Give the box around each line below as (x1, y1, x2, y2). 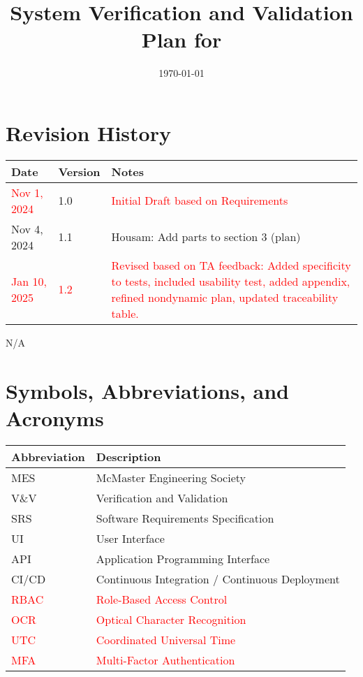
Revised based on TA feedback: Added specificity (111, 256, 351, 273)
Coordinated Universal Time (96, 631, 236, 648)
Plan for (141, 25, 222, 54)
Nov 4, (11, 220, 43, 237)
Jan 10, (11, 272, 47, 289)
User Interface (96, 530, 165, 546)
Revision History (6, 118, 171, 147)
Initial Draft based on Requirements (111, 192, 288, 209)
